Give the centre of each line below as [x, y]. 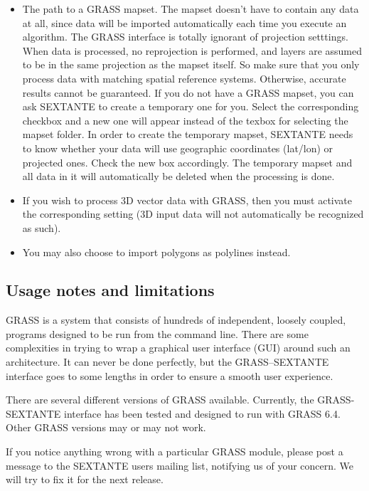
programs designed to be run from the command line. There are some [157, 333]
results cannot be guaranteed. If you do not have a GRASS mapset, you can [188, 92]
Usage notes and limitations [110, 290]
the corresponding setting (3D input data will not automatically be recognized [193, 214]
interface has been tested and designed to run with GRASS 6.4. [202, 413]
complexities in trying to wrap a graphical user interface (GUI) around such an [178, 348]
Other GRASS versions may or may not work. [106, 427]
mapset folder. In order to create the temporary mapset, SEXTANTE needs [188, 134]
